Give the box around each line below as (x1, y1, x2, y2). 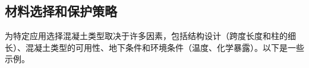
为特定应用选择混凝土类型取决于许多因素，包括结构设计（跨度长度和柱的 (5, 30, 288, 42)
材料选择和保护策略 (5, 2, 117, 20)
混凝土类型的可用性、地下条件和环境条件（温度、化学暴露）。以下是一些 (25, 41, 304, 53)
